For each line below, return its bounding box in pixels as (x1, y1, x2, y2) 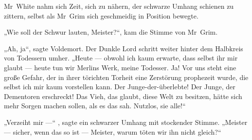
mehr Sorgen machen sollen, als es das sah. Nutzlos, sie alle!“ (4, 100, 186, 111)
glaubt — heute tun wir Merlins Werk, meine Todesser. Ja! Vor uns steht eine (4, 62, 236, 72)
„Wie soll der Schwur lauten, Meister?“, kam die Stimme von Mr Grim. (4, 27, 218, 37)
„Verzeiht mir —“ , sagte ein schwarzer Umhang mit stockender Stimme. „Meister (4, 117, 248, 127)
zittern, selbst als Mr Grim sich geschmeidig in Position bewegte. (4, 10, 198, 20)
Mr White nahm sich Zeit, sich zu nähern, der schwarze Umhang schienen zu (4, 1, 234, 11)
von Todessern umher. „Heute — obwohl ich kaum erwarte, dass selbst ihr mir (4, 53, 238, 63)
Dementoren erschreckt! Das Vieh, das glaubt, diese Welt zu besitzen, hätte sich (4, 91, 242, 101)
